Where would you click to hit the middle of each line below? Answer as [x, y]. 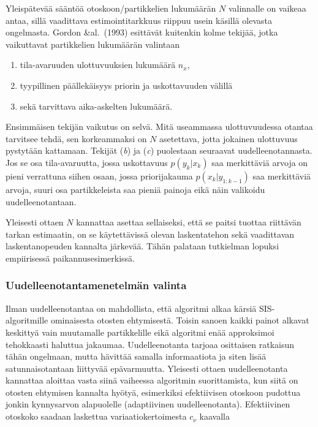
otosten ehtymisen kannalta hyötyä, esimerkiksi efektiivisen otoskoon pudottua [153, 392]
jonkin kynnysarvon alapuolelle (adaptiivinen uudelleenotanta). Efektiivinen [148, 404]
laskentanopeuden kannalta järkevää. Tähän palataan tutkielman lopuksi [142, 246]
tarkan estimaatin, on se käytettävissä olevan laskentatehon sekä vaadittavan [150, 234]
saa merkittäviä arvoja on [260, 162]
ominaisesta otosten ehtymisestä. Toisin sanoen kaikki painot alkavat [180, 320]
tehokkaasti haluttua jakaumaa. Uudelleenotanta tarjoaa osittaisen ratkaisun [150, 344]
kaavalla [214, 416]
